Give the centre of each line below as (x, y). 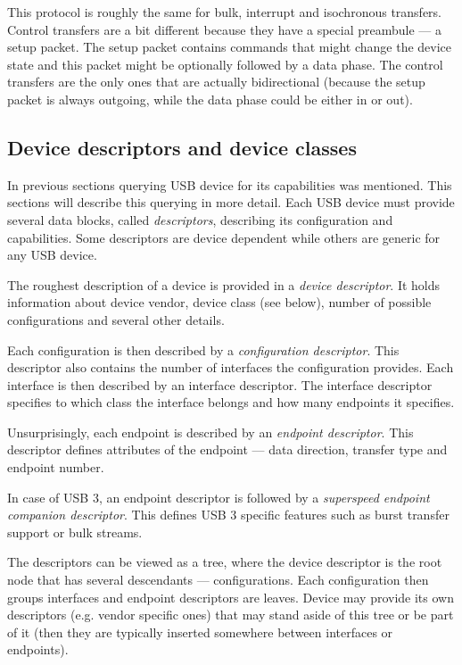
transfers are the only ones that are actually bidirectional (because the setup (216, 82)
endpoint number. (56, 467)
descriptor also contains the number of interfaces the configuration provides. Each (231, 367)
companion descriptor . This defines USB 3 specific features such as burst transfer (228, 515)
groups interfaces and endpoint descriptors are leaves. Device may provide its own (231, 597)
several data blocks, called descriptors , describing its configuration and (200, 219)
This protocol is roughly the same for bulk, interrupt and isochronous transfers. (225, 12)
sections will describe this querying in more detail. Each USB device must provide (231, 202)
